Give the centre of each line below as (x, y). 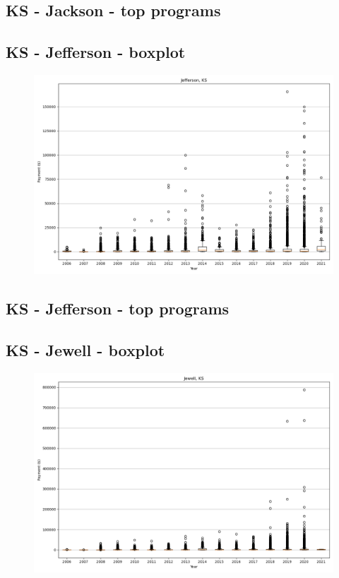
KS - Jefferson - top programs (118, 308)
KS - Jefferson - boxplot (96, 52)
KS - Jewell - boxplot (85, 350)
